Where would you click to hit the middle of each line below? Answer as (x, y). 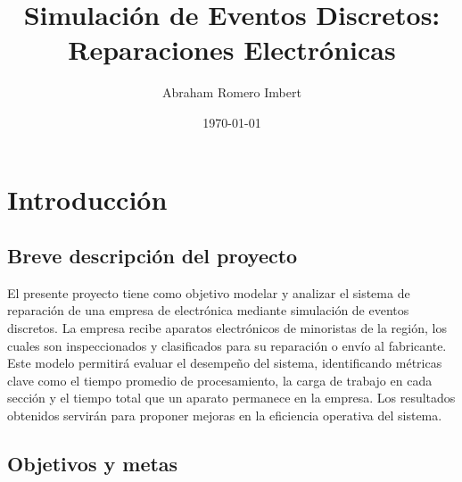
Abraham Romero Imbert (232, 92)
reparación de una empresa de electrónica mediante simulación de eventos (208, 310)
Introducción (87, 199)
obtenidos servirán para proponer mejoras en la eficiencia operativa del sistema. (225, 416)
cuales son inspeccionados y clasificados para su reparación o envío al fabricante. (227, 345)
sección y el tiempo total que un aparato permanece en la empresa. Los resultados (231, 398)
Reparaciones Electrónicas (232, 50)
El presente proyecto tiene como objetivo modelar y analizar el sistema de (209, 292)
